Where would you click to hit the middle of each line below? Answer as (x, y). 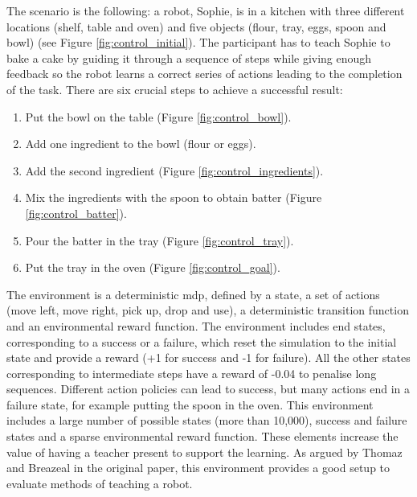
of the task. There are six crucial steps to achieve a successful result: (175, 89)
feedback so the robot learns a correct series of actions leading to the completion (204, 74)
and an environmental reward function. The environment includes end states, (196, 325)
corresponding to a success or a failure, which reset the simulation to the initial (202, 341)
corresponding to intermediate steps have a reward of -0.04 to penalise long (192, 373)
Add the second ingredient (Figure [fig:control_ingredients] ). (174, 170)
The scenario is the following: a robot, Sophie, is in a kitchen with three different (206, 10)
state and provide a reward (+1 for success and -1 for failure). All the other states (208, 357)
